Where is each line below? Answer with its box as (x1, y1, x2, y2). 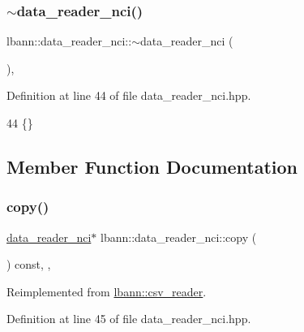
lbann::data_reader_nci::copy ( (100, 228, 257, 245)
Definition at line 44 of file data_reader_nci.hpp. (6, 87, 251, 104)
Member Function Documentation (6, 153, 298, 179)
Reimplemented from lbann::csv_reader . (6, 282, 207, 300)
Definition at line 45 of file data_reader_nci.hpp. (6, 310, 251, 327)
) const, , (6, 256, 51, 273)
